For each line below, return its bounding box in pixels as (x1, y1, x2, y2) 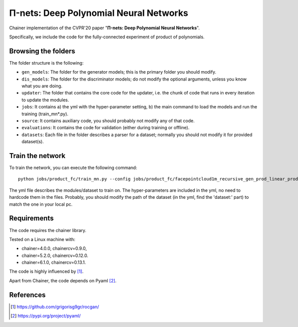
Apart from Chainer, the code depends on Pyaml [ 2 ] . (9, 277, 117, 283)
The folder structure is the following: (9, 60, 84, 66)
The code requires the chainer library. (9, 227, 86, 233)
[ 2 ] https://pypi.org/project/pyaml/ (10, 313, 81, 319)
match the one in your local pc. (9, 201, 73, 207)
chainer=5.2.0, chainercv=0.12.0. (21, 252, 89, 258)
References (9, 291, 46, 299)
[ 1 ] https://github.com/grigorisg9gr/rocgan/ (10, 304, 99, 310)
